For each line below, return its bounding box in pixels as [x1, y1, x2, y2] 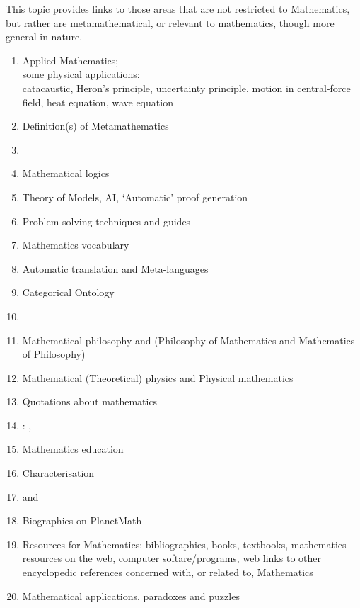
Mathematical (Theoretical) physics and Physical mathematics [22, 370, 294, 385]
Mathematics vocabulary [22, 237, 129, 252]
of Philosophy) [22, 347, 86, 361]
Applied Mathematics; [22, 52, 119, 67]
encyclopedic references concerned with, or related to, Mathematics [22, 565, 313, 580]
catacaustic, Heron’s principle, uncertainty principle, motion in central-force [22, 80, 351, 95]
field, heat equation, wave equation [22, 94, 173, 109]
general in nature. [6, 29, 83, 44]
